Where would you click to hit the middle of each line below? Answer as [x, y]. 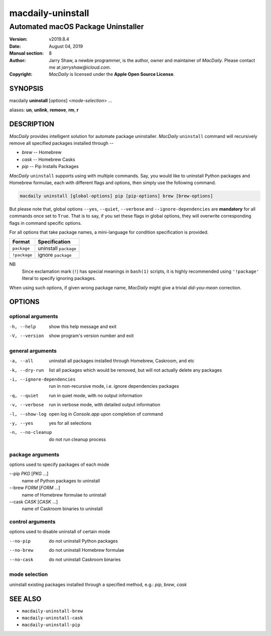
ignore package [55, 255]
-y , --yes [21, 423]
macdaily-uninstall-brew [52, 611]
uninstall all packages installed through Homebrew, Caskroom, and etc [122, 361]
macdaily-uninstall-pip [51, 625]
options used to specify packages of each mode [59, 464]
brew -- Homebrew [42, 152]
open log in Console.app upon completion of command [106, 414]
